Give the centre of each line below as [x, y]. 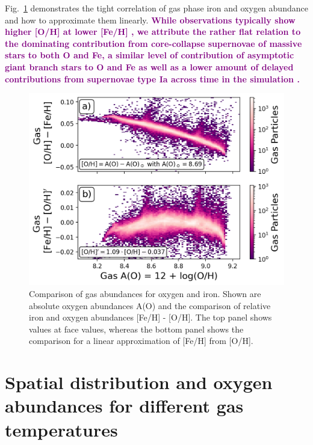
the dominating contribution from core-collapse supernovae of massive [153, 43]
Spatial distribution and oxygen [139, 382]
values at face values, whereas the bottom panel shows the [136, 329]
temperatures [61, 429]
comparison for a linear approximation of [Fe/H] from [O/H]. [141, 341]
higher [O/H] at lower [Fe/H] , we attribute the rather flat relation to [153, 32]
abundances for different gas [124, 406]
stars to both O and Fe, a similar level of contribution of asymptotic [150, 55]
